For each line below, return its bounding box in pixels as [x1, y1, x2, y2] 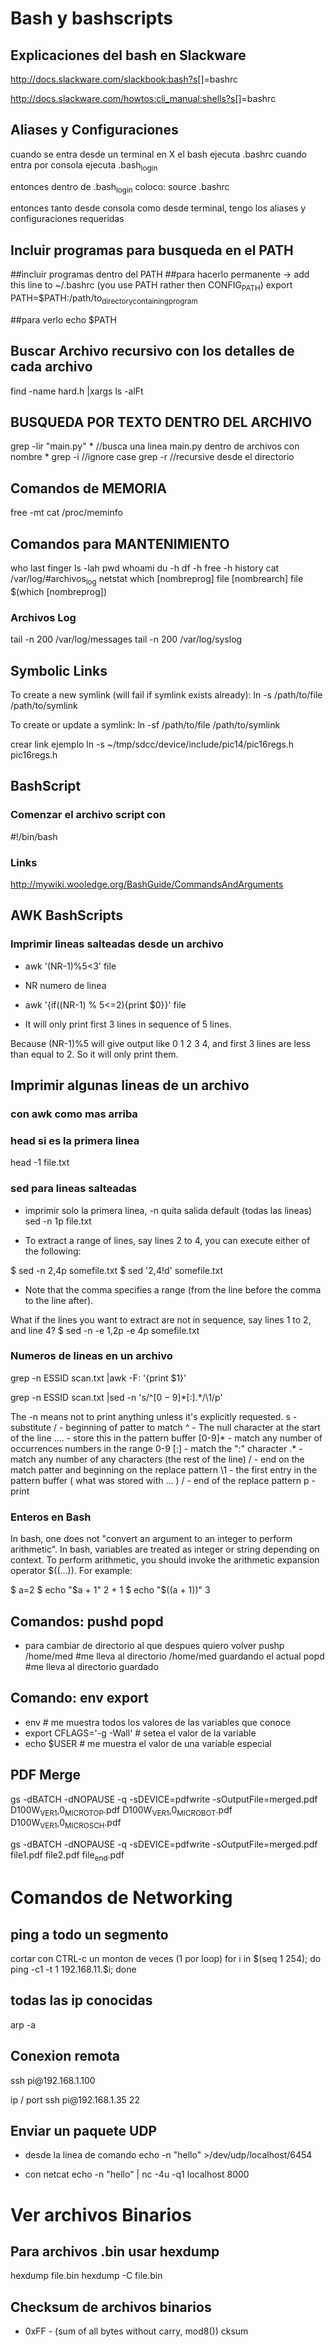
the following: [24, 1245, 82, 1257]
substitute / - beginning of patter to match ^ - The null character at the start [10, 1421, 321, 1433]
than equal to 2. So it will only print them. [10, 1048, 179, 1060]
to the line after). [24, 1294, 94, 1306]
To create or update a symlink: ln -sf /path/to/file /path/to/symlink [10, 718, 281, 731]
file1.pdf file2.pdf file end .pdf [10, 1849, 125, 1863]
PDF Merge [10, 1767, 81, 1784]
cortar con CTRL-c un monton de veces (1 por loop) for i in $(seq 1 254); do [10, 1952, 322, 1964]
